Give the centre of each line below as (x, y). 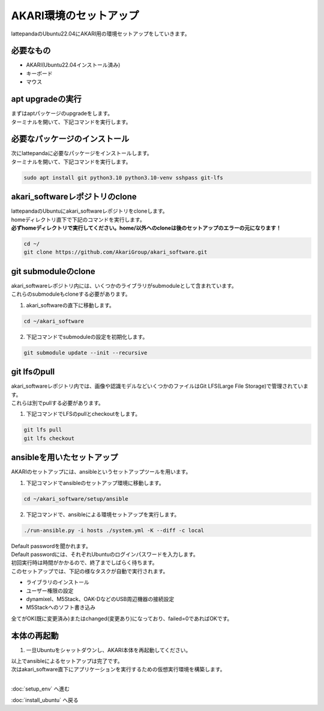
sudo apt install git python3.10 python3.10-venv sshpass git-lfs (123, 178)
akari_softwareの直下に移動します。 (70, 305)
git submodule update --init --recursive (85, 352)
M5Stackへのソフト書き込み (61, 608)
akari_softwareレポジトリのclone (74, 197)
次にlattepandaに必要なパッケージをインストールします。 (82, 153)
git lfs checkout (49, 438)
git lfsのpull (33, 372)
